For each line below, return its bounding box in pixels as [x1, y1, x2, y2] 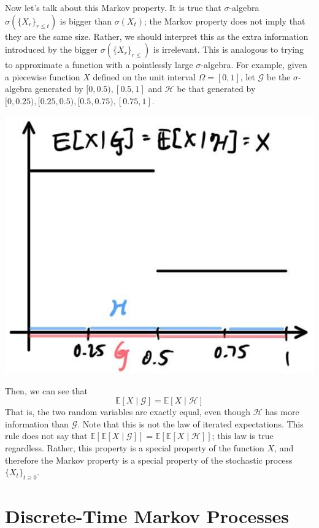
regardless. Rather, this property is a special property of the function [5, 441, 264, 454]
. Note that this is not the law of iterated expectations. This [77, 417, 304, 430]
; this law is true [212, 429, 274, 442]
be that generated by [177, 82, 256, 95]
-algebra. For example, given [201, 58, 307, 71]
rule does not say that [5, 429, 88, 442]
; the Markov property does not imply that [144, 14, 306, 27]
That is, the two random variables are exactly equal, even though [5, 405, 251, 418]
